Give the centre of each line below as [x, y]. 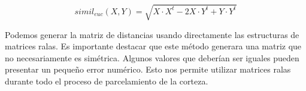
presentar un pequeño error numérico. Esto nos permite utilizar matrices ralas [148, 69]
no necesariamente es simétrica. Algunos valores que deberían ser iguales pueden [152, 57]
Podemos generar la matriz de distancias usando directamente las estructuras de [152, 34]
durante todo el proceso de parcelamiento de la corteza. [107, 81]
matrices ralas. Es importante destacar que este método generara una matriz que [153, 46]
